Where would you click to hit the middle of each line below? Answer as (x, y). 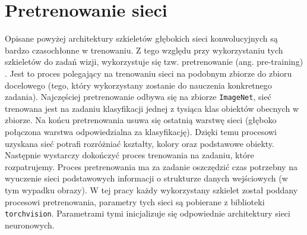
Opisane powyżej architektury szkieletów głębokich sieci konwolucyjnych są (141, 38)
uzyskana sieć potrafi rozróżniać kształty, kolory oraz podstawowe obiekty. (140, 143)
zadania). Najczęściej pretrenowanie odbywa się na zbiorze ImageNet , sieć (138, 97)
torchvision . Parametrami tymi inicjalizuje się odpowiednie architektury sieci (148, 213)
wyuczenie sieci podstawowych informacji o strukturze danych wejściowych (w (146, 178)
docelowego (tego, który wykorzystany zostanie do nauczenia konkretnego (138, 85)
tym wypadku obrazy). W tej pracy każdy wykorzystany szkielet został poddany (151, 189)
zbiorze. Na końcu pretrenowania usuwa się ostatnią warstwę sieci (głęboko (141, 120)
